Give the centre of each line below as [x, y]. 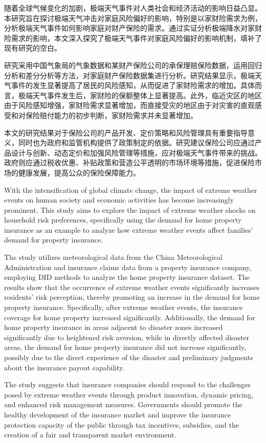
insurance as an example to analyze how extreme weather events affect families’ [129, 229]
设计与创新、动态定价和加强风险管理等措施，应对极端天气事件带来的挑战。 [136, 152]
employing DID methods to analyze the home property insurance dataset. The [127, 277]
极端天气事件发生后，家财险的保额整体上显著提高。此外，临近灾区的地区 [140, 95]
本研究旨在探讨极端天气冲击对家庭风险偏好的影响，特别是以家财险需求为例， [133, 18]
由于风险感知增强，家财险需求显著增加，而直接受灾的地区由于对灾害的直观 [129, 105]
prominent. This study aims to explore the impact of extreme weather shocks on [130, 209]
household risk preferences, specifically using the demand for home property [123, 220]
